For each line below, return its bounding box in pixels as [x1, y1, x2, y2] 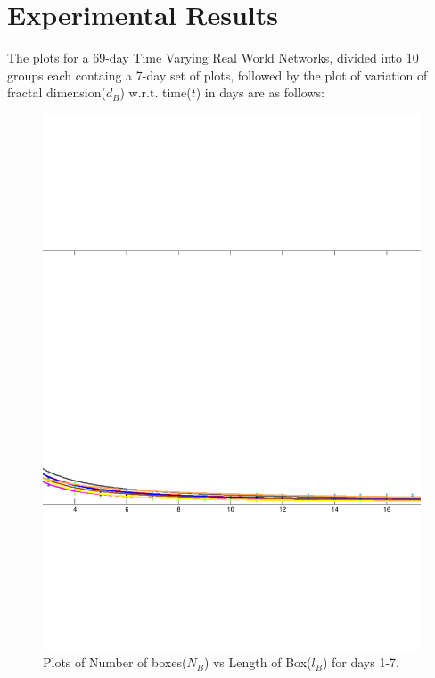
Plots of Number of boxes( [43, 653, 187, 672]
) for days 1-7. [322, 653, 399, 672]
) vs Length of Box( [203, 653, 312, 672]
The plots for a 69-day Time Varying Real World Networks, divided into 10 [7, 48, 419, 67]
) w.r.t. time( [119, 83, 192, 102]
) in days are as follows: [195, 83, 324, 102]
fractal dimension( [7, 83, 106, 102]
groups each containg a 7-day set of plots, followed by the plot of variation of [7, 65, 428, 84]
